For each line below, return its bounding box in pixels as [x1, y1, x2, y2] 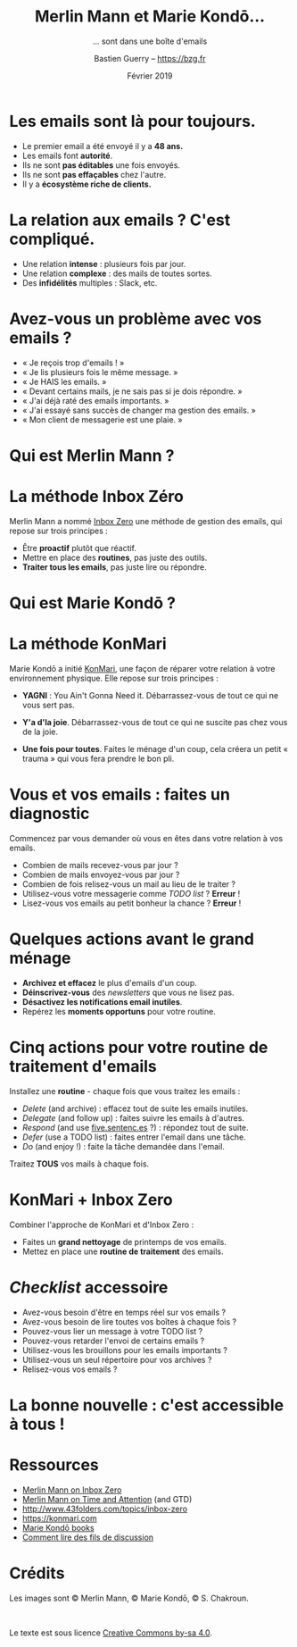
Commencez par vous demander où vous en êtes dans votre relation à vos [9, 832, 284, 843]
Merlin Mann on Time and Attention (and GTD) [21, 1493, 193, 1504]
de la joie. [21, 726, 59, 737]
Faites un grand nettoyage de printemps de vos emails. [21, 1236, 227, 1247]
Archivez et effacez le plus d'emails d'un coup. [21, 977, 198, 988]
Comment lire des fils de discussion [21, 1532, 154, 1542]
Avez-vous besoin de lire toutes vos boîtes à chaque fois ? [21, 1316, 237, 1327]
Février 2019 [127, 70, 173, 81]
